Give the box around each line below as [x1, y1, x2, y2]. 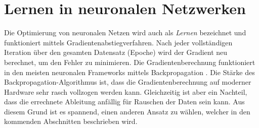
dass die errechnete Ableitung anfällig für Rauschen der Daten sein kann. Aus [4, 96, 245, 107]
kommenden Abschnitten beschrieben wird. [4, 116, 138, 126]
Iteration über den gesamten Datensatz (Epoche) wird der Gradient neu [4, 47, 228, 57]
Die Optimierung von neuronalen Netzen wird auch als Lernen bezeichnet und [4, 27, 246, 38]
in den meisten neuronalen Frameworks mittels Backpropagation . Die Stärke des [4, 67, 255, 77]
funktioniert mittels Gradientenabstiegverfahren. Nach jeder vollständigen [4, 37, 233, 47]
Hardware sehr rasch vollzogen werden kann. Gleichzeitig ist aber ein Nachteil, [4, 86, 247, 97]
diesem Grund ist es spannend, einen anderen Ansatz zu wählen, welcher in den [4, 106, 250, 116]
